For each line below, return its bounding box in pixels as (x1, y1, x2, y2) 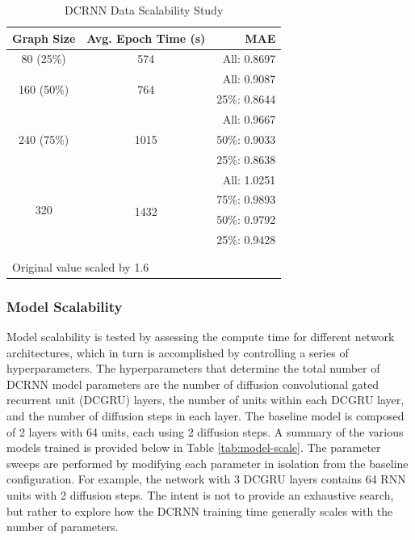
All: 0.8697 (222, 50, 276, 67)
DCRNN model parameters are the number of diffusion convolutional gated (6, 375, 379, 392)
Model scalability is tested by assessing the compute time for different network (6, 328, 395, 345)
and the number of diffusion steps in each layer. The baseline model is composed (6, 407, 405, 424)
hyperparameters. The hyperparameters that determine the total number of (6, 360, 380, 377)
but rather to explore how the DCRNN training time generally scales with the (6, 502, 393, 519)
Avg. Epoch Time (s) (86, 29, 206, 46)
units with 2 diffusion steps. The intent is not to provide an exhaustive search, (6, 487, 394, 504)
